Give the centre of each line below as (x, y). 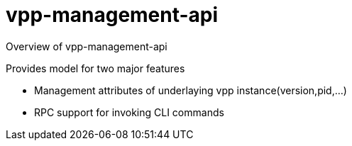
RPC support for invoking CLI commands (129, 112)
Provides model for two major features (95, 68)
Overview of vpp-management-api (87, 46)
